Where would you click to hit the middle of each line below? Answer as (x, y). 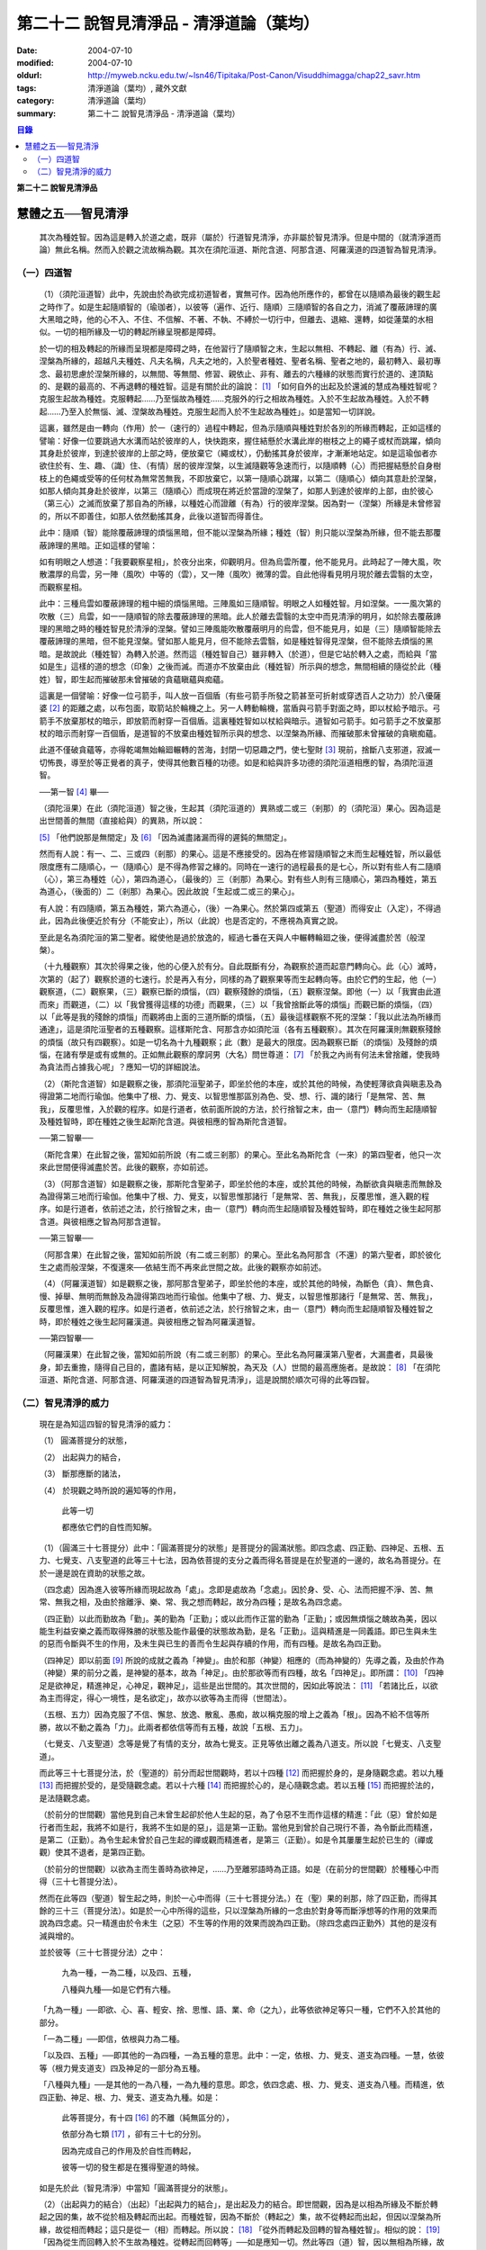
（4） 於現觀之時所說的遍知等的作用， (110, 1490)
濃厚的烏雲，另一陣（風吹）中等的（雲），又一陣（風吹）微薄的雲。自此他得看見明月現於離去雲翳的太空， (242, 574)
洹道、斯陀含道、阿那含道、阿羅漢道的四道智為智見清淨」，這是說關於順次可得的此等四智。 (207, 1380)
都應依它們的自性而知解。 (109, 1527)
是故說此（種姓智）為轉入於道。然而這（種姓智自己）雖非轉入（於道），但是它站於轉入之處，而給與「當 (246, 653)
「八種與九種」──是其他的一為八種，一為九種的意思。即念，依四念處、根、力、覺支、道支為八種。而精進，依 (242, 2084)
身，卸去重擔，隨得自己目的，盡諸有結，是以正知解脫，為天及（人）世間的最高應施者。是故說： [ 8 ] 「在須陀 (240, 1367)
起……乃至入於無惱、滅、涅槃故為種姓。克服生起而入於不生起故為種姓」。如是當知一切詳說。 (210, 411)
